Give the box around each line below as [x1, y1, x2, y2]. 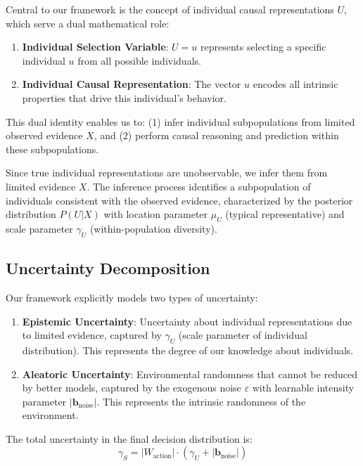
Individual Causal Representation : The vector [22, 77, 241, 91]
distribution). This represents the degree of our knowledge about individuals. [22, 342, 354, 357]
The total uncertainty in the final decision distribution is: [6, 431, 253, 446]
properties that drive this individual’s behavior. [22, 90, 227, 105]
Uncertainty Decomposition [6, 257, 210, 279]
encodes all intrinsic [253, 77, 338, 91]
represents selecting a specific [200, 39, 326, 54]
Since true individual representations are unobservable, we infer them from [6, 165, 328, 180]
